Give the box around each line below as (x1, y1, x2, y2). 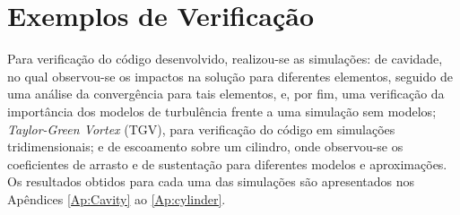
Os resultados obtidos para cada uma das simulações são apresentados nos (7, 172, 414, 191)
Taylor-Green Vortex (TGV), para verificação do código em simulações (7, 119, 395, 138)
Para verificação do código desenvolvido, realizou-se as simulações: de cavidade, (7, 49, 443, 68)
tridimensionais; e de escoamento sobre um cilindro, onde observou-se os (7, 137, 404, 156)
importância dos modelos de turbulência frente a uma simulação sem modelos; (7, 101, 437, 120)
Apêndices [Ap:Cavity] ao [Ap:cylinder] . (7, 189, 226, 208)
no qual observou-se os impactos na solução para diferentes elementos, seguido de (7, 66, 453, 85)
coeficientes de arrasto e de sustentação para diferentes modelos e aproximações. (7, 154, 447, 173)
